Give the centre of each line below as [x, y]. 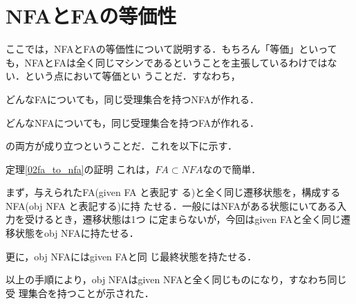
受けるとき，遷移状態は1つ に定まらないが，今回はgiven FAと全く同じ [183, 219]
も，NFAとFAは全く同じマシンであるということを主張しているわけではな [171, 62]
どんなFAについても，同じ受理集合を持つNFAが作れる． [132, 99]
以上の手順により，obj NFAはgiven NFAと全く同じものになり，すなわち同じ [176, 279]
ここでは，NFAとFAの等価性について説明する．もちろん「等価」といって [171, 49]
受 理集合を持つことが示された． [80, 293]
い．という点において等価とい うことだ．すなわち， [123, 76]
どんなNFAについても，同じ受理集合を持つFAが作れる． [132, 122]
